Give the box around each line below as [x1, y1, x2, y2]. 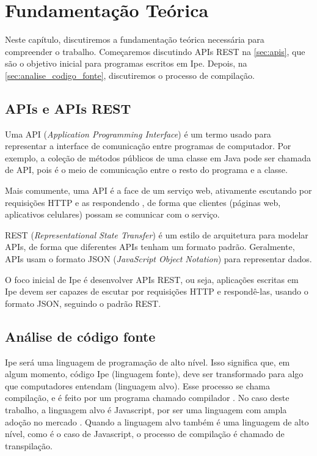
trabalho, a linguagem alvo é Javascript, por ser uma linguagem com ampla [5, 403, 287, 416]
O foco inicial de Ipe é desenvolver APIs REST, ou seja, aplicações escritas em [5, 273, 299, 285]
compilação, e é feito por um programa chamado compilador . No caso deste [5, 391, 290, 404]
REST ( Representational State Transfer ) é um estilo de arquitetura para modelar [5, 228, 308, 241]
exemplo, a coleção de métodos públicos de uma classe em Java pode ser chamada [5, 151, 312, 164]
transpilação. [5, 439, 53, 452]
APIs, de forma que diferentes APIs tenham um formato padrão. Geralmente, [5, 240, 295, 253]
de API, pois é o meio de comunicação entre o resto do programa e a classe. [5, 163, 288, 176]
